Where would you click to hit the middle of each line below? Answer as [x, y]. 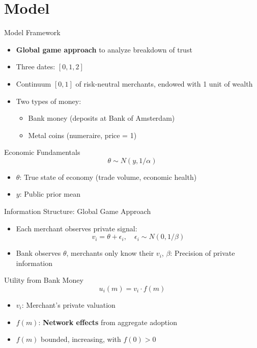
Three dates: [36, 66]
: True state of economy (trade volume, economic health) [108, 177]
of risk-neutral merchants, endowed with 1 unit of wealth [164, 83]
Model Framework [32, 32]
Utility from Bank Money [44, 280]
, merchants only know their [110, 253]
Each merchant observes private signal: [77, 228]
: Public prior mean [50, 194]
